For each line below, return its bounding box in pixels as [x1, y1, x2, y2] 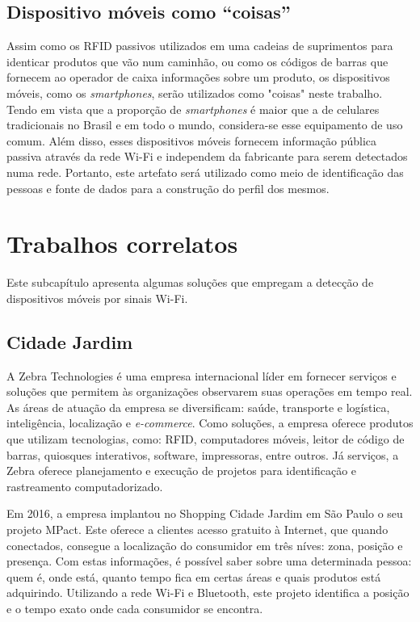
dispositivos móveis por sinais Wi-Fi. [6, 289, 188, 306]
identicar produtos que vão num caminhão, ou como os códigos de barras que [6, 53, 388, 69]
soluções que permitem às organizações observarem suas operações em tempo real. [6, 383, 413, 400]
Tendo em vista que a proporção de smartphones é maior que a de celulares [6, 100, 380, 117]
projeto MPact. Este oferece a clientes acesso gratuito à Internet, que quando [6, 521, 388, 537]
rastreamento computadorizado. [6, 477, 163, 494]
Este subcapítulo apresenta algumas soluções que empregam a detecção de [6, 274, 374, 291]
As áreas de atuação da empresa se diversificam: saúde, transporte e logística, [6, 398, 390, 415]
